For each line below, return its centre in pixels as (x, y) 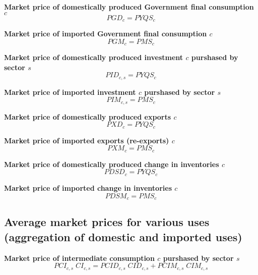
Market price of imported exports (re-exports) (87, 140)
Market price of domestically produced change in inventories (112, 164)
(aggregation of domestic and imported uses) (123, 236)
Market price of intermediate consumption (79, 258)
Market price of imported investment (70, 92)
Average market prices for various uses (107, 222)
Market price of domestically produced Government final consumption (129, 7)
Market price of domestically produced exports (88, 116)
